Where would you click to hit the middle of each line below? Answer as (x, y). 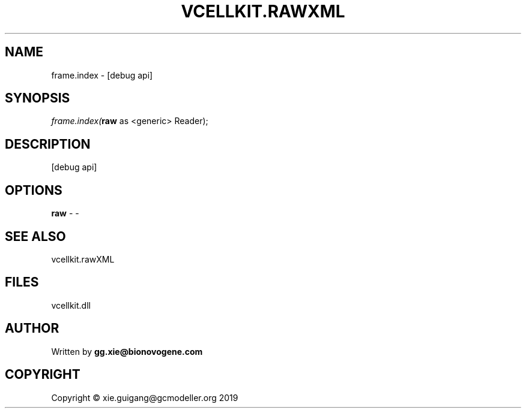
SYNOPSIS (38, 98)
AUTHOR (32, 328)
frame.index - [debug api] (102, 75)
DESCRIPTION (48, 144)
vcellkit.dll (71, 305)
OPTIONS (34, 190)
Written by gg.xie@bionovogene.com (127, 351)
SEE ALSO (35, 236)
